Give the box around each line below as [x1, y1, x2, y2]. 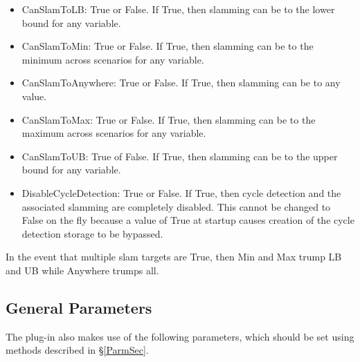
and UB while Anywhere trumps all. [6, 263, 159, 277]
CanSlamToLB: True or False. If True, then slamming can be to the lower [21, 2, 335, 16]
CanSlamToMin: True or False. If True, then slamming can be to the [21, 39, 314, 53]
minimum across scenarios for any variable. [21, 52, 204, 66]
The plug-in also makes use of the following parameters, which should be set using [6, 329, 354, 343]
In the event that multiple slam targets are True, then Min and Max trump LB [6, 249, 342, 264]
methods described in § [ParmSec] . [6, 343, 149, 357]
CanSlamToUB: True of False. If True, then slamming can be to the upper [21, 149, 338, 163]
